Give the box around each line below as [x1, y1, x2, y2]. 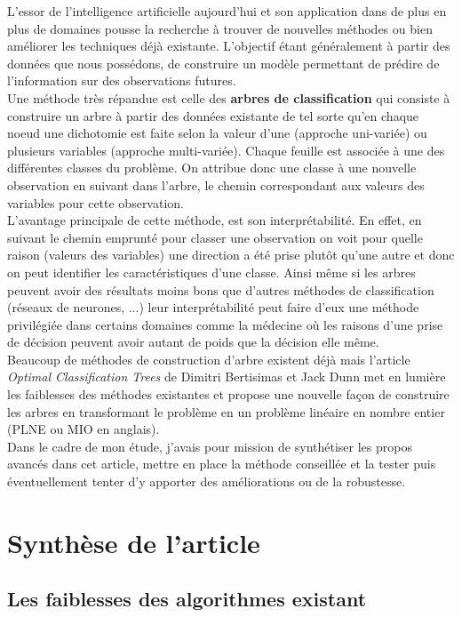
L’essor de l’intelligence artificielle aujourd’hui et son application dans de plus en [7, 2, 447, 20]
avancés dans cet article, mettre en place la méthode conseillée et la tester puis [7, 454, 436, 473]
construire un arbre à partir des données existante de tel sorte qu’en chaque [7, 106, 419, 124]
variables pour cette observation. [7, 193, 184, 212]
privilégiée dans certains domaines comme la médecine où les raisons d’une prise [7, 315, 443, 333]
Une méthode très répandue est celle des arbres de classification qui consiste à [7, 88, 450, 107]
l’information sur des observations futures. [7, 71, 236, 90]
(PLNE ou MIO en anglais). [7, 420, 160, 438]
